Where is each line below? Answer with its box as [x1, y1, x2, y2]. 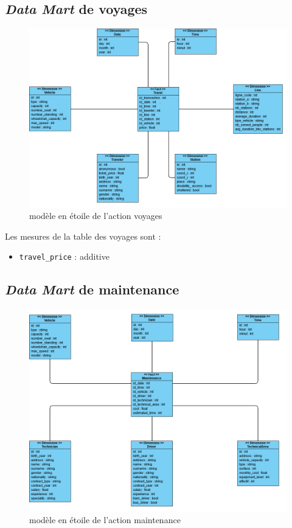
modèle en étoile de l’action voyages [29, 209, 162, 222]
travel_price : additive [19, 250, 109, 263]
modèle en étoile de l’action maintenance [29, 513, 181, 526]
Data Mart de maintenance [5, 280, 179, 299]
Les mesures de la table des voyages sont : [5, 229, 161, 242]
